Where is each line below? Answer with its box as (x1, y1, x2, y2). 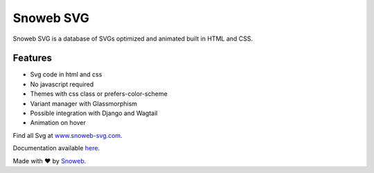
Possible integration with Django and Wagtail (30, 109, 158, 117)
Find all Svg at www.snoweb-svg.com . (12, 131, 123, 139)
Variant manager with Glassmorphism (30, 99, 138, 108)
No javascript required (30, 80, 94, 88)
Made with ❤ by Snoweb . (12, 156, 87, 165)
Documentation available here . (12, 144, 100, 152)
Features (12, 52, 52, 64)
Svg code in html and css (30, 70, 103, 79)
